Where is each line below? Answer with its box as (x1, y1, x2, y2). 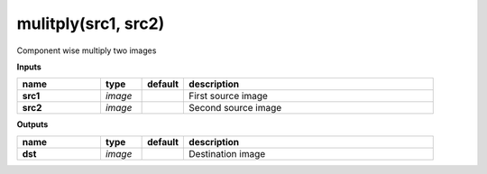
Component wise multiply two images (16, 45, 157, 56)
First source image (188, 90, 268, 103)
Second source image (188, 102, 282, 114)
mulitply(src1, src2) (16, 14, 165, 33)
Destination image (188, 147, 266, 160)
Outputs (16, 119, 49, 130)
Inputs (16, 61, 42, 72)
